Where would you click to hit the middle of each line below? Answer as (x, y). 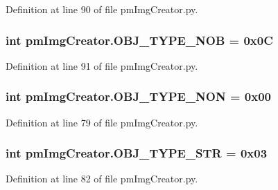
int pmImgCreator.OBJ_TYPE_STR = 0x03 (137, 153)
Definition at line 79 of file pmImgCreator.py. (102, 122)
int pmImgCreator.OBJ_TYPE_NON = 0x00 (138, 96)
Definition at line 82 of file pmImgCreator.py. (102, 179)
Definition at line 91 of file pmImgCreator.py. (102, 65)
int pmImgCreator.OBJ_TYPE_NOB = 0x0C (139, 40)
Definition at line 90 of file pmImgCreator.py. (102, 9)
